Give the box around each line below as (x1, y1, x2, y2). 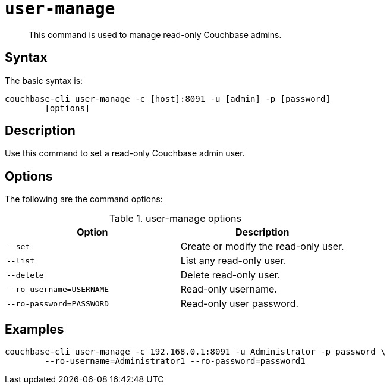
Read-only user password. (180, 297, 299, 310)
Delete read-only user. (180, 269, 281, 281)
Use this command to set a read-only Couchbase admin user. (5, 148, 245, 159)
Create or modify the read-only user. (180, 240, 344, 253)
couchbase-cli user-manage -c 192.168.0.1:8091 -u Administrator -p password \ (5, 347, 386, 357)
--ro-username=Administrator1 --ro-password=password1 (45, 356, 306, 366)
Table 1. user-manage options (109, 212, 241, 225)
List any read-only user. (180, 255, 287, 267)
